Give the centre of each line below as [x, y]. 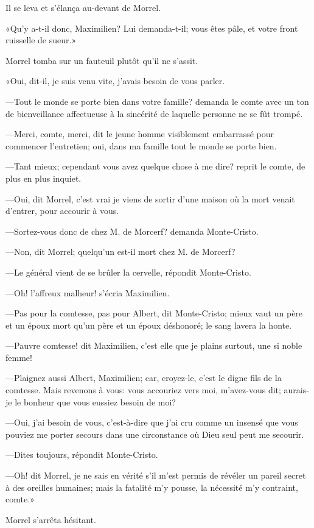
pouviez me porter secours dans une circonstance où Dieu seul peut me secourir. [155, 434]
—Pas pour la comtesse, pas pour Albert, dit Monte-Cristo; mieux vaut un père [154, 313]
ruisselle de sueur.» [41, 40]
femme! [19, 357]
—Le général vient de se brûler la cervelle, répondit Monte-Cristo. [128, 272]
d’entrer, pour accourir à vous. [62, 211]
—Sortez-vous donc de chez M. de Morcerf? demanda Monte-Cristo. [132, 231]
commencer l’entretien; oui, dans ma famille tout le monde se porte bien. [141, 145]
